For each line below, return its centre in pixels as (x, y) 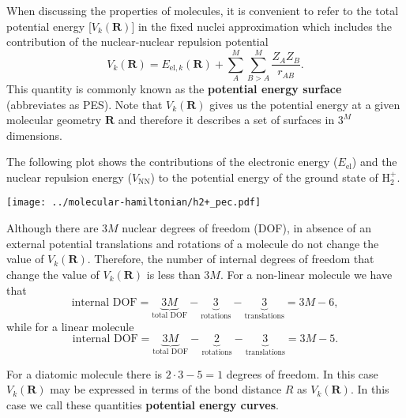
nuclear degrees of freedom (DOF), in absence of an (246, 228)
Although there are (53, 228)
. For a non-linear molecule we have (306, 274)
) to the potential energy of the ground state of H (271, 177)
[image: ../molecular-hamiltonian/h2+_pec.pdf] (134, 203)
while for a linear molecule (70, 326)
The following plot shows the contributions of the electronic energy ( (172, 162)
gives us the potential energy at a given (305, 104)
